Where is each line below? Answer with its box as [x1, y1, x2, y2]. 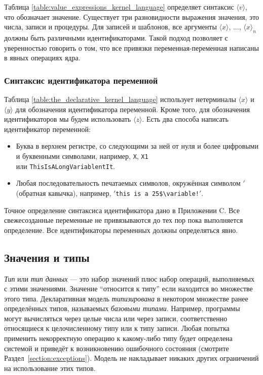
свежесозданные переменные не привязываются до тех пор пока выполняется [4, 215, 243, 225]
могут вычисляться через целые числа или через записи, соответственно [4, 313, 228, 323]
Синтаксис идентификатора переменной [4, 74, 158, 86]
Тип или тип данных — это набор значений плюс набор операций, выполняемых [4, 273, 255, 284]
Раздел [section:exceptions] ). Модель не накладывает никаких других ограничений [4, 353, 259, 363]
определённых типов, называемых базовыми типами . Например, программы [4, 303, 240, 314]
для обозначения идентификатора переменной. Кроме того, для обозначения [15, 104, 250, 114]
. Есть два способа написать [142, 114, 229, 124]
